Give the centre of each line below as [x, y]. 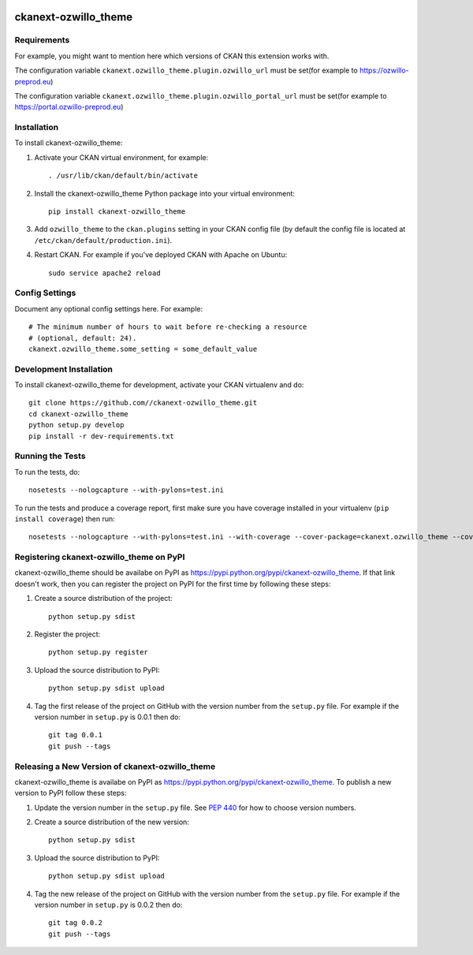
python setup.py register [99, 652]
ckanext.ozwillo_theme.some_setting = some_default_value [143, 349]
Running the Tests [50, 456]
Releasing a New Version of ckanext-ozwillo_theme [115, 767]
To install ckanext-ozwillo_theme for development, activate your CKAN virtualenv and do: [159, 385]
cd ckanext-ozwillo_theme [79, 414]
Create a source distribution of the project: [103, 599]
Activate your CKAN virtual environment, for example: [121, 157]
